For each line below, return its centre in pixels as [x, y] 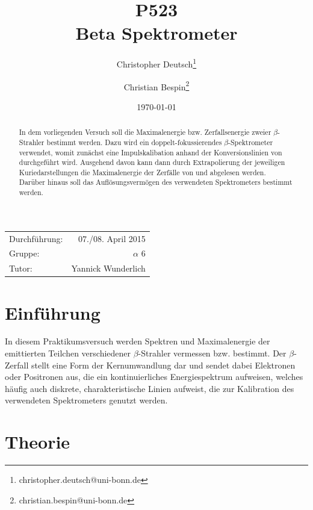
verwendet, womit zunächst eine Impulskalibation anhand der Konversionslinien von [150, 152]
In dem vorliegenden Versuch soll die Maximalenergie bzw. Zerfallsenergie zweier [145, 132]
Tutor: [21, 268]
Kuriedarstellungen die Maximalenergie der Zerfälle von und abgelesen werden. [142, 172]
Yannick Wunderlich [108, 268]
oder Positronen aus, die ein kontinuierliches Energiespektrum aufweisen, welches [154, 377]
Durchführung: [36, 238]
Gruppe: [24, 253]
